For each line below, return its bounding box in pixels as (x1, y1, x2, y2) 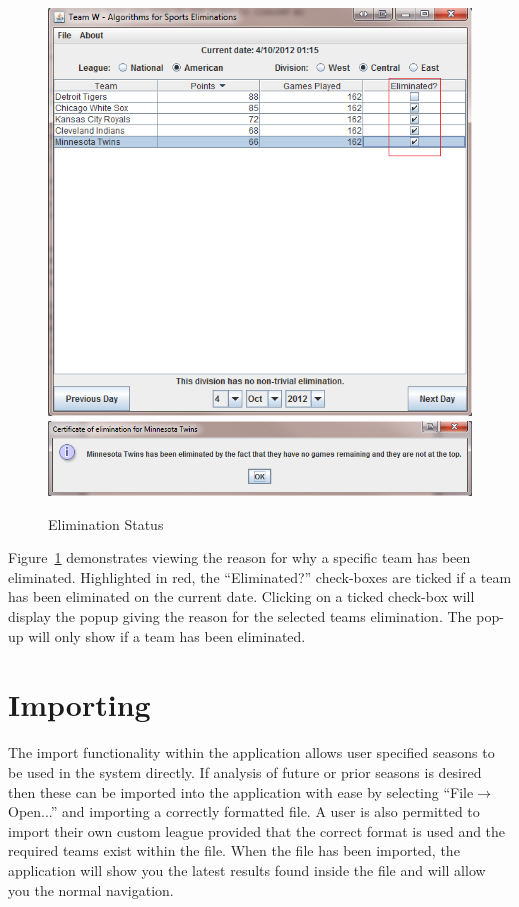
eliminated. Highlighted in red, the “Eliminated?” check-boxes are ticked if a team (8, 566, 512, 587)
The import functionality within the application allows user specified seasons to (8, 742, 495, 763)
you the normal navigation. (8, 879, 174, 900)
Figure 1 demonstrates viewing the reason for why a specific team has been (8, 547, 471, 568)
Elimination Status (48, 513, 164, 534)
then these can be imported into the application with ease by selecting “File (8, 781, 474, 802)
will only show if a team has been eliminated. (28, 625, 306, 646)
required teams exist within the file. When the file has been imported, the (8, 840, 460, 861)
